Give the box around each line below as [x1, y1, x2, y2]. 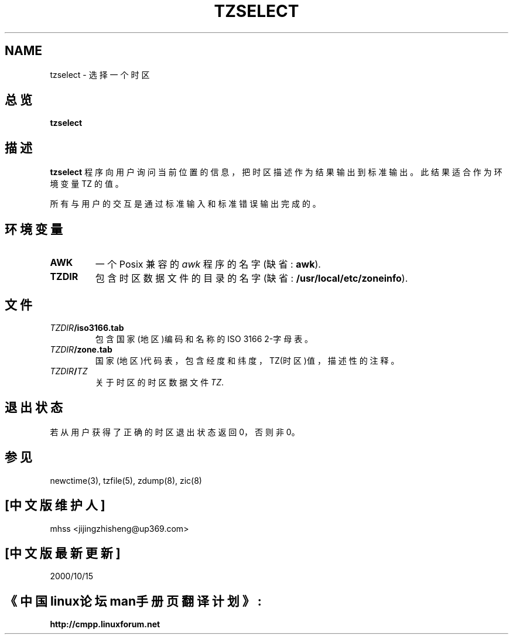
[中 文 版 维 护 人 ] [5, 498, 105, 513]
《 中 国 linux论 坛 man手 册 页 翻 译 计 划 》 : [5, 593, 262, 609]
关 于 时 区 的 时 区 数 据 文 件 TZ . [95, 377, 224, 387]
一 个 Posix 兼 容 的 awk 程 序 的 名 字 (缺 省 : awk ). [95, 258, 321, 271]
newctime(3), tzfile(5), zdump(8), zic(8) [50, 475, 202, 486]
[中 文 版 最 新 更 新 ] [5, 545, 121, 561]
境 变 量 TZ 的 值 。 [50, 179, 124, 189]
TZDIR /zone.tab [50, 344, 112, 354]
